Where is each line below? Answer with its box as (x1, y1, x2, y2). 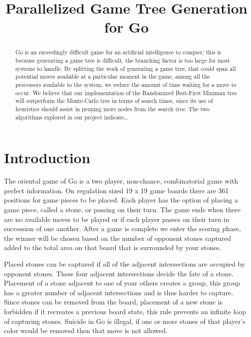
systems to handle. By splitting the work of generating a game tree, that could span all (15, 64, 236, 72)
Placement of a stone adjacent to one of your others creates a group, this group (4, 278, 240, 288)
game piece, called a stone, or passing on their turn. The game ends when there (4, 204, 241, 214)
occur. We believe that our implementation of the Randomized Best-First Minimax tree (15, 88, 237, 97)
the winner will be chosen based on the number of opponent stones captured (4, 233, 232, 243)
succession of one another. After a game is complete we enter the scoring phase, (4, 223, 241, 234)
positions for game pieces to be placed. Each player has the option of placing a (4, 195, 238, 205)
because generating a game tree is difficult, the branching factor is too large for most (15, 56, 230, 65)
